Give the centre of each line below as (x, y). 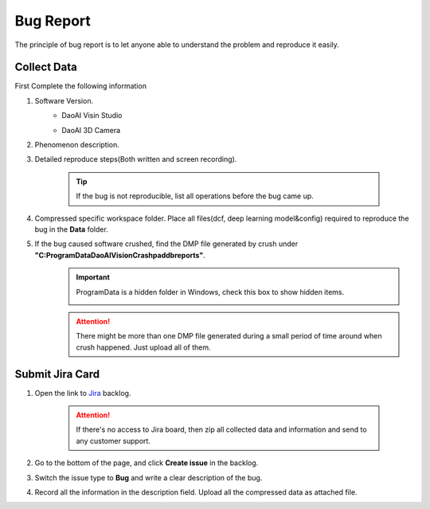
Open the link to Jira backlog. (83, 393)
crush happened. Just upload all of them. (143, 347)
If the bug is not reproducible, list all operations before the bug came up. (195, 196)
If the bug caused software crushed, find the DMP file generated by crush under (166, 244)
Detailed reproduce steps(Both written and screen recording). (136, 159)
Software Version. (64, 100)
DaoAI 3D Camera (91, 130)
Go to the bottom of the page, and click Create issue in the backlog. (147, 463)
